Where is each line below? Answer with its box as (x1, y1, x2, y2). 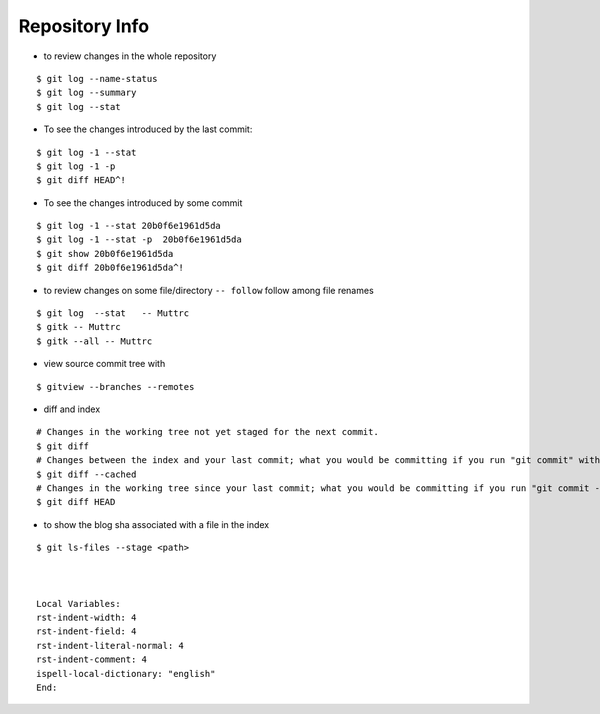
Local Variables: (36, 598, 121, 609)
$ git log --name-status (36, 73, 158, 84)
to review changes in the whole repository (43, 50, 217, 62)
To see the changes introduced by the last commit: (43, 123, 253, 135)
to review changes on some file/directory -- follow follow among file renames (43, 284, 374, 296)
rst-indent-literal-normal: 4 (36, 640, 185, 651)
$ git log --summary (36, 87, 137, 99)
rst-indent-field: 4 (36, 626, 137, 637)
